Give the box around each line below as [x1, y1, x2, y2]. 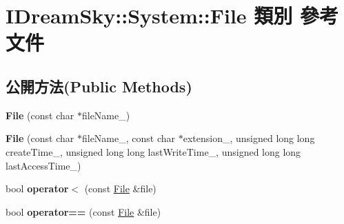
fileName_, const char [81, 131, 175, 145]
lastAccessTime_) [6, 158, 81, 172]
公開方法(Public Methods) [6, 75, 192, 96]
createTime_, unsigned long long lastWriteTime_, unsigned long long [6, 144, 301, 159]
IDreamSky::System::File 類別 [6, 1, 293, 30]
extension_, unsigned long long [183, 131, 315, 145]
